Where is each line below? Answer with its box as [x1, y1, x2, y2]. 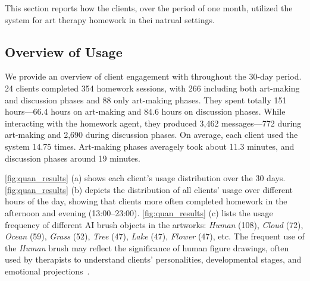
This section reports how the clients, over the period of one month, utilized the [5, 2, 293, 14]
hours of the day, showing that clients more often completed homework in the [5, 195, 287, 207]
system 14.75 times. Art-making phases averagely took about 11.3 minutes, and [5, 140, 295, 152]
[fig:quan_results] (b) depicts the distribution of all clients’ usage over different [5, 183, 293, 195]
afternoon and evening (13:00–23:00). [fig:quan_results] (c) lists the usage [5, 206, 273, 219]
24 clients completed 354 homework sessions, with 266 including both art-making [5, 81, 300, 94]
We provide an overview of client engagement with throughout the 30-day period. [5, 70, 302, 83]
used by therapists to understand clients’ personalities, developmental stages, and [5, 253, 302, 266]
